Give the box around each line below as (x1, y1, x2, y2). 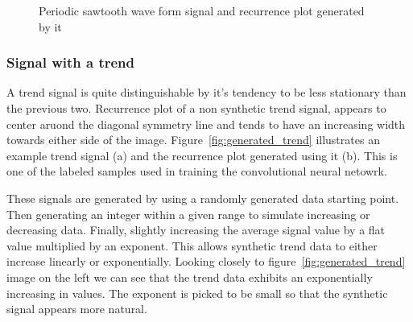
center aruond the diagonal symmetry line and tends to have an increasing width (6, 115, 406, 132)
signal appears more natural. (6, 300, 147, 317)
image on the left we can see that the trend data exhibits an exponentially (6, 268, 373, 285)
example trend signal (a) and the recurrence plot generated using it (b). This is (6, 147, 398, 163)
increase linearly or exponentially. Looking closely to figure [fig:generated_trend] (6, 253, 406, 270)
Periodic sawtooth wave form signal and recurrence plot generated (39, 2, 365, 19)
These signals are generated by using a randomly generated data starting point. (6, 189, 399, 206)
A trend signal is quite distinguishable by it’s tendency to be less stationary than (6, 84, 407, 101)
